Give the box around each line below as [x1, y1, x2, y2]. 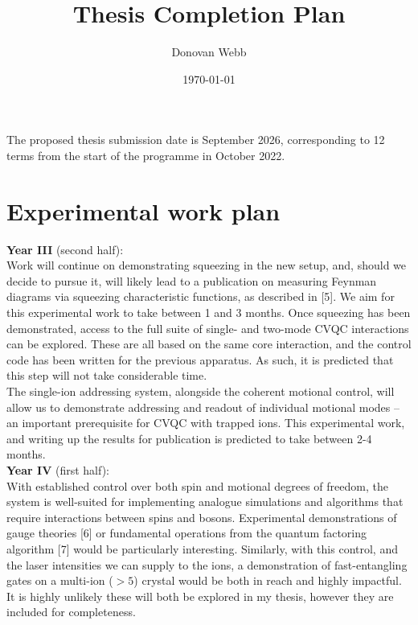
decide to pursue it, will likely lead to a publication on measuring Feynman [6, 272, 377, 289]
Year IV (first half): [6, 461, 109, 478]
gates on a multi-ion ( [6, 572, 113, 589]
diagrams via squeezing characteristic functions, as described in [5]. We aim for [6, 288, 395, 305]
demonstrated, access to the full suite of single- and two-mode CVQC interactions [6, 319, 409, 336]
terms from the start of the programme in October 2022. [6, 146, 285, 163]
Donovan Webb [171, 43, 247, 60]
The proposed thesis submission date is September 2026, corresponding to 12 [6, 131, 385, 148]
